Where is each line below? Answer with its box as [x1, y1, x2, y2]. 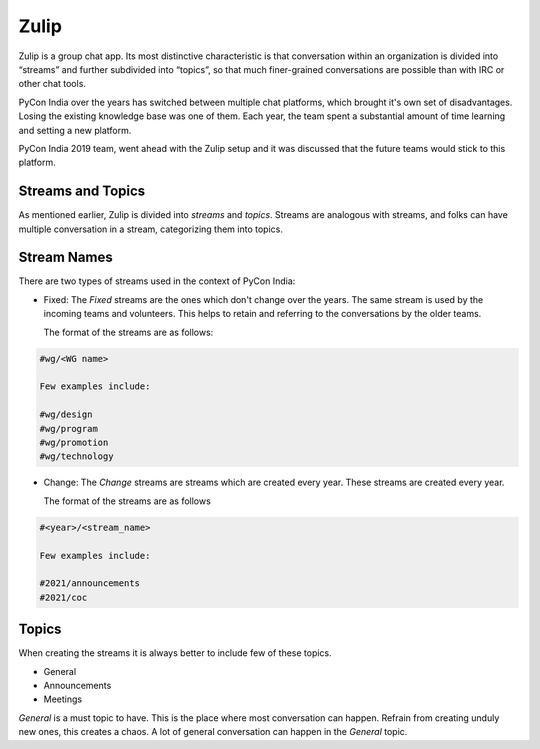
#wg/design [39, 409, 93, 420]
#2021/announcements [39, 578, 140, 589]
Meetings [43, 693, 83, 705]
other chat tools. [18, 78, 87, 90]
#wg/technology [39, 451, 114, 462]
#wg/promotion [39, 436, 109, 448]
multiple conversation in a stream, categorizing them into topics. [18, 223, 284, 235]
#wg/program [39, 423, 99, 434]
